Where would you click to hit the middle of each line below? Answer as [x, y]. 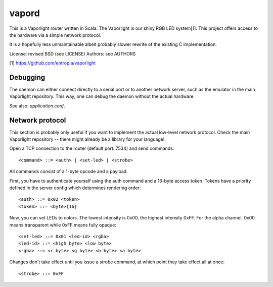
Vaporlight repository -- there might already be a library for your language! [87, 139]
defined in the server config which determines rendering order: [75, 188]
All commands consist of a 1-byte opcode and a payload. [69, 171]
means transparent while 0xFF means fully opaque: [63, 225]
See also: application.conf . [37, 105]
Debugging [27, 77]
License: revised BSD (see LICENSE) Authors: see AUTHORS [73, 53]
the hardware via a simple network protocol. [55, 35]
